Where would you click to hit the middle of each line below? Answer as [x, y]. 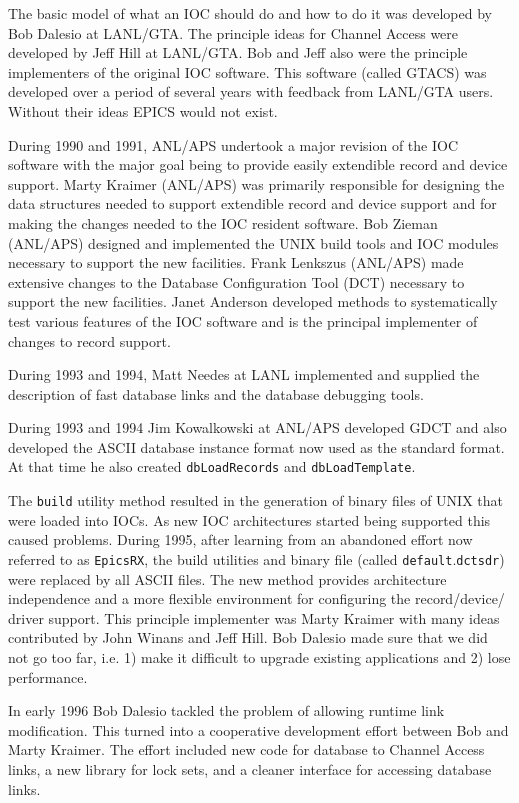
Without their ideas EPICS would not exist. [143, 110]
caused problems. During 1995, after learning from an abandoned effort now [240, 539]
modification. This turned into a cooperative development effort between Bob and [258, 729]
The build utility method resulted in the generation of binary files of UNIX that [255, 500]
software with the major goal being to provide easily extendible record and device [258, 164]
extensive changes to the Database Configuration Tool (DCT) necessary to [236, 281]
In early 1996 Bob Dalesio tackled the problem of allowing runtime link [226, 710]
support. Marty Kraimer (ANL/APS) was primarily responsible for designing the [256, 183]
